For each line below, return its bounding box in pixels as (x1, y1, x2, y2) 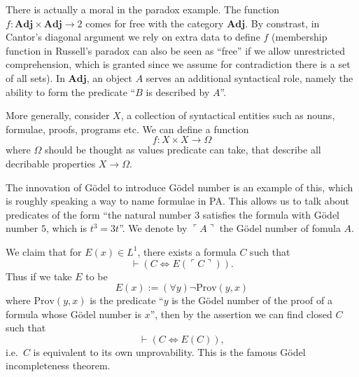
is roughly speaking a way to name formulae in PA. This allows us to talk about (6, 193, 350, 208)
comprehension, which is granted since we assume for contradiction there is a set (6, 57, 351, 71)
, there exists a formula (137, 244, 237, 259)
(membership (272, 29, 328, 44)
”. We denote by (119, 221, 188, 235)
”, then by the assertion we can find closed (150, 306, 332, 321)
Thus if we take (6, 268, 72, 283)
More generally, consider (6, 108, 110, 123)
